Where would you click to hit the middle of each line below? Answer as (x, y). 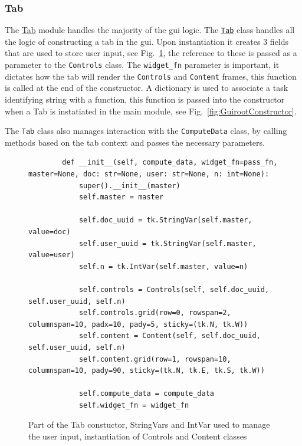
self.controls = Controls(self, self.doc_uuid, (174, 289)
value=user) (52, 255)
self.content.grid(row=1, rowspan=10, (155, 359)
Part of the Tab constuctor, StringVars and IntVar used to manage (149, 424)
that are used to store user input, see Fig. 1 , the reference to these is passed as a (151, 53)
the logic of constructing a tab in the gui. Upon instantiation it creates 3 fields (147, 41)
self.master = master (121, 197)
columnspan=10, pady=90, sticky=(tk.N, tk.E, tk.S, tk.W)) (147, 371)
